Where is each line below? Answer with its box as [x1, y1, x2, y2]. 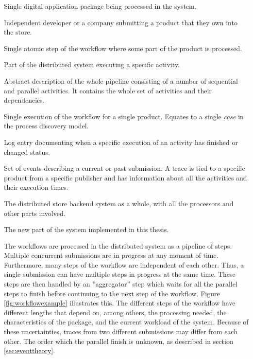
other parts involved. [4, 208, 66, 218]
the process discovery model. [4, 121, 89, 131]
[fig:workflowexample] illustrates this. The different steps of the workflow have [4, 298, 236, 308]
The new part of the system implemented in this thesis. [4, 224, 169, 234]
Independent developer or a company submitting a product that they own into [4, 17, 237, 27]
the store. [4, 27, 32, 37]
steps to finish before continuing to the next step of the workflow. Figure [4, 288, 220, 298]
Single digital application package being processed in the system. [4, 1, 197, 11]
